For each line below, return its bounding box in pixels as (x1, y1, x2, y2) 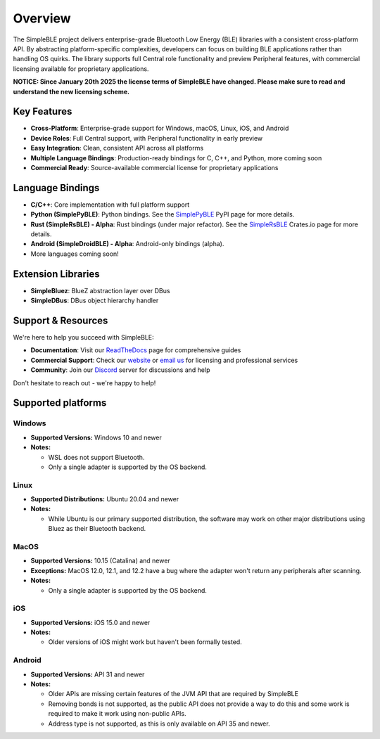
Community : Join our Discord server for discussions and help (30, 366, 210, 374)
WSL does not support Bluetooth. (48, 453, 145, 461)
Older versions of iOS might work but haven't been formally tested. (48, 638, 242, 646)
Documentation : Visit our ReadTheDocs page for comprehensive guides (30, 346, 241, 354)
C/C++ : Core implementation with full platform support (30, 200, 190, 209)
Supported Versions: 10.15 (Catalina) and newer (30, 556, 170, 565)
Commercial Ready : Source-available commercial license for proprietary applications (30, 163, 279, 172)
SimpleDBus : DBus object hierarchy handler (30, 296, 159, 305)
